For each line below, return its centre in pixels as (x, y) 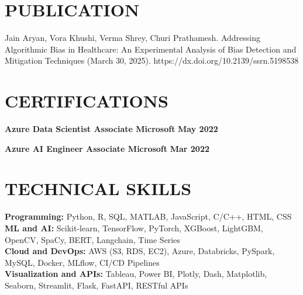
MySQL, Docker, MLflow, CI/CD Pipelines (82, 262)
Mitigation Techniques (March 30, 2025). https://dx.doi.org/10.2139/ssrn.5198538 (152, 60)
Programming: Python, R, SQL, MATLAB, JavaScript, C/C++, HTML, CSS (148, 216)
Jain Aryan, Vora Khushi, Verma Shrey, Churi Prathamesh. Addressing (132, 38)
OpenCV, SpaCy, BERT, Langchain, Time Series (92, 239)
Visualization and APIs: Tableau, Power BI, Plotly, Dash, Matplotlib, (136, 274)
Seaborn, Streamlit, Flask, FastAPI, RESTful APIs (97, 285)
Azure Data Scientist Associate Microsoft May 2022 (111, 129)
